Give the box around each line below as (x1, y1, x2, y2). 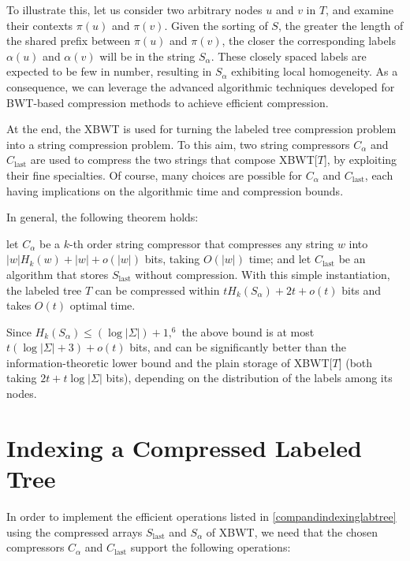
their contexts (6, 17, 73, 33)
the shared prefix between (6, 32, 131, 49)
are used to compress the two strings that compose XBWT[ (30, 151, 318, 168)
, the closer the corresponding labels (222, 32, 397, 49)
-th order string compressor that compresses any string (69, 235, 334, 251)
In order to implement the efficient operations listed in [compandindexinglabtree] (6, 507, 397, 524)
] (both (338, 354, 373, 370)
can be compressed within (95, 281, 220, 298)
